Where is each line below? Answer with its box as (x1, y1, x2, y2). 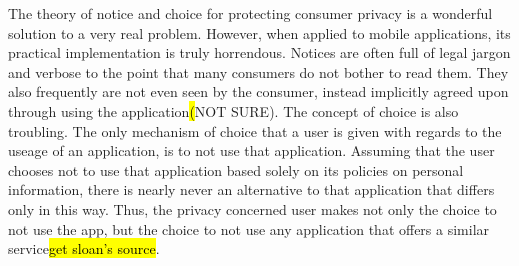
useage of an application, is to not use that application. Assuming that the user (8, 140, 495, 161)
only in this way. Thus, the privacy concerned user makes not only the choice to (8, 198, 497, 219)
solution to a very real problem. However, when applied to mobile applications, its (8, 22, 511, 43)
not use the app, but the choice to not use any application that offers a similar (8, 218, 490, 239)
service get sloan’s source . (8, 238, 160, 259)
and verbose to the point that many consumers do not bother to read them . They (8, 61, 509, 82)
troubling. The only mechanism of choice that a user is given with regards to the (8, 120, 502, 141)
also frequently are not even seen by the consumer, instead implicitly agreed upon (8, 81, 509, 102)
